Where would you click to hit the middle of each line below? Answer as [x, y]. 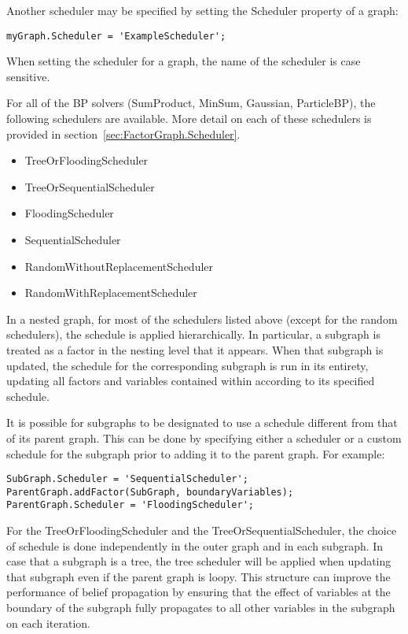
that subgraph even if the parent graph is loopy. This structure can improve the [198, 576]
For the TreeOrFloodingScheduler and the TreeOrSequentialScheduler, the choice [202, 530]
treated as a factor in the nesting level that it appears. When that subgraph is [195, 349]
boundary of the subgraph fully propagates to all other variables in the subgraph [201, 608]
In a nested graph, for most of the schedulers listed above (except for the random [202, 319]
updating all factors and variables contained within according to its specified [191, 381]
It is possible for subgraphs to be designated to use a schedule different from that [202, 423]
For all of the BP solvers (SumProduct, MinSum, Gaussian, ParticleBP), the [191, 103]
